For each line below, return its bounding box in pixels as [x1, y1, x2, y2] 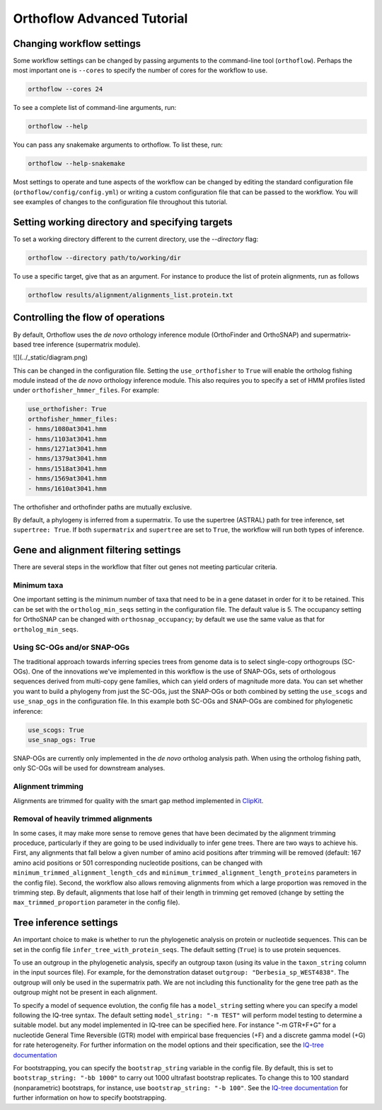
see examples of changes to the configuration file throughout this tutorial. [13, 198, 228, 206]
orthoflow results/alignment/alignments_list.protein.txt [28, 291, 233, 299]
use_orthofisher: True [28, 405, 107, 413]
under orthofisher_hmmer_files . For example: [13, 386, 159, 395]
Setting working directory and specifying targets [13, 216, 233, 228]
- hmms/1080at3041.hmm [28, 425, 107, 433]
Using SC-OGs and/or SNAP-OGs [13, 642, 130, 652]
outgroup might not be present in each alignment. [13, 988, 158, 997]
